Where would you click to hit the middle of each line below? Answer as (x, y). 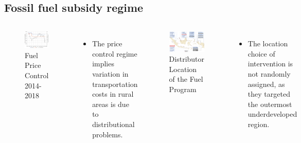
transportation (115, 84)
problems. (108, 134)
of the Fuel (186, 79)
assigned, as (266, 84)
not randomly (269, 73)
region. (259, 124)
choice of (261, 53)
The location (268, 43)
